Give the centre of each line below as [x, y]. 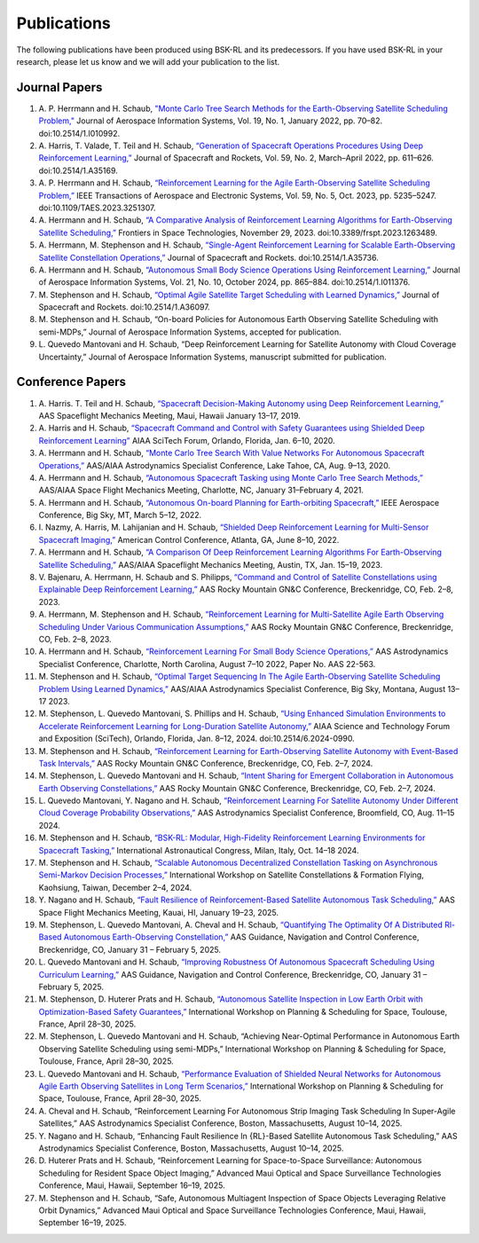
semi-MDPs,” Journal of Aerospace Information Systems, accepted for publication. [190, 332]
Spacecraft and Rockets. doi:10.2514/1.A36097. [124, 307]
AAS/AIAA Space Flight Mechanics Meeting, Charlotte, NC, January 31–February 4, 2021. [201, 490]
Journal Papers [59, 87]
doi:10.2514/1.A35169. [79, 170]
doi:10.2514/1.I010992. [79, 133]
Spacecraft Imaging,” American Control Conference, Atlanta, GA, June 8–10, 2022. [189, 539]
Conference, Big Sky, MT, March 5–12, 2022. [120, 515]
